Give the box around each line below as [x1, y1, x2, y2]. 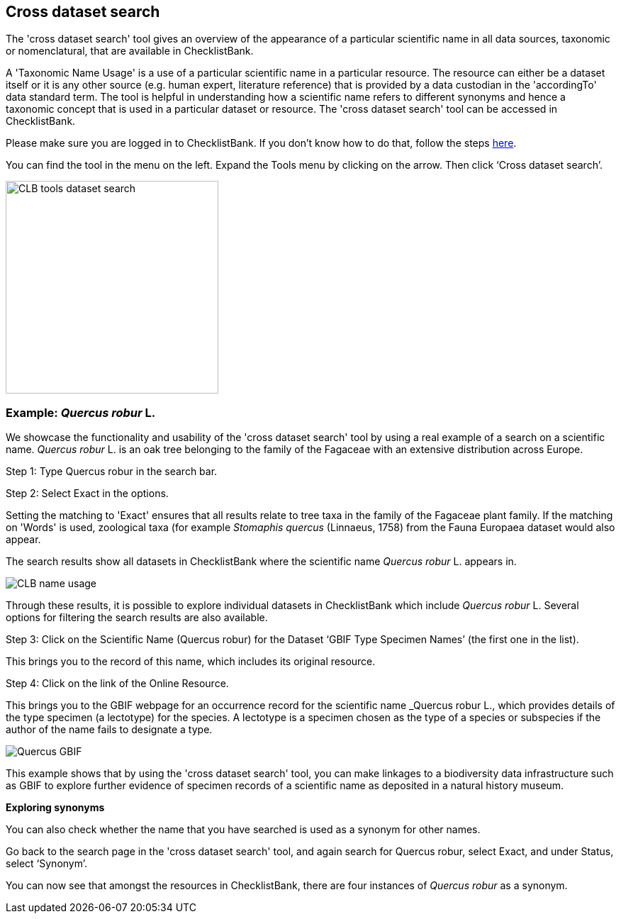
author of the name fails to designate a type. [6, 723, 213, 736]
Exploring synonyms [6, 801, 105, 814]
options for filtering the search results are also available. [6, 611, 268, 624]
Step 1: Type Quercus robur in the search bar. [6, 465, 218, 478]
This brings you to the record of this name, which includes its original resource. [6, 655, 376, 668]
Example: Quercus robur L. [6, 405, 156, 420]
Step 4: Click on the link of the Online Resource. [6, 677, 229, 690]
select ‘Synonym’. [6, 857, 88, 870]
